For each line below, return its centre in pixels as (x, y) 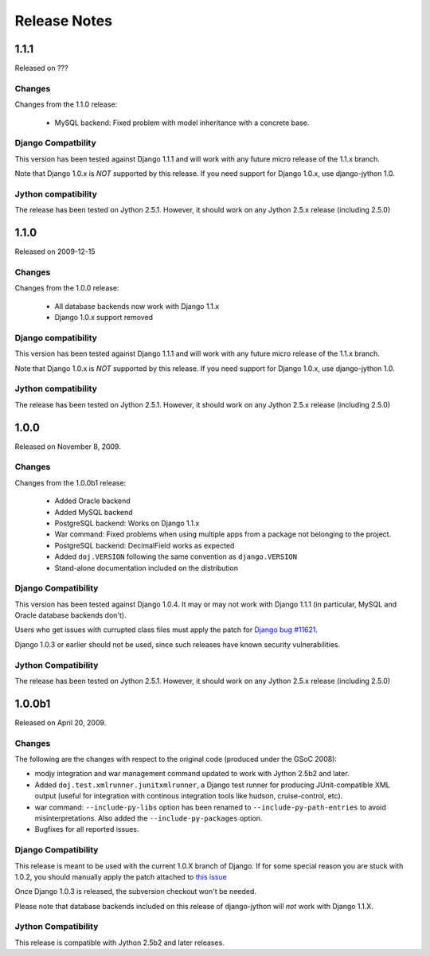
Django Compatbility (56, 143)
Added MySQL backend (94, 512)
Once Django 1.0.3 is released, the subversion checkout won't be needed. (135, 892)
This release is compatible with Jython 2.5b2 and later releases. (119, 942)
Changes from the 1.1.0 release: (66, 104)
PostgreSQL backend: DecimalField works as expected (145, 545)
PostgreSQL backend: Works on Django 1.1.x (127, 523)
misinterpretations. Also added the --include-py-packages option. (149, 818)
